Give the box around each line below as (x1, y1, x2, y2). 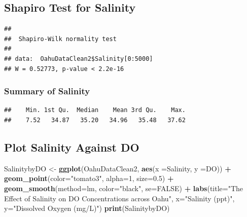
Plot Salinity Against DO (4, 139, 139, 155)
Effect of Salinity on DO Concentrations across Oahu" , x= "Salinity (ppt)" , (4, 193, 235, 203)
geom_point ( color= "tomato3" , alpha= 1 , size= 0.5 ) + (4, 173, 174, 184)
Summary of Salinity (4, 85, 90, 97)
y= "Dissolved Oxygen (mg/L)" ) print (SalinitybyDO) (4, 203, 170, 213)
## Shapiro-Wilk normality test (4, 35, 117, 43)
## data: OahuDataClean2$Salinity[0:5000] (4, 55, 153, 62)
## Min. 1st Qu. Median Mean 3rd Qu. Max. (4, 106, 186, 114)
